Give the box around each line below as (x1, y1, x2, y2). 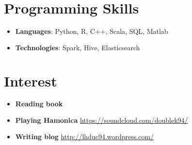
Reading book (15, 99, 63, 109)
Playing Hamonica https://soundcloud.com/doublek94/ (15, 115, 188, 125)
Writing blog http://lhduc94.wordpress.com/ (15, 131, 154, 141)
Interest (4, 71, 57, 90)
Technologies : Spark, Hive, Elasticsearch (15, 42, 140, 52)
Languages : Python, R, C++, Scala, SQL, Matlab (15, 26, 168, 36)
